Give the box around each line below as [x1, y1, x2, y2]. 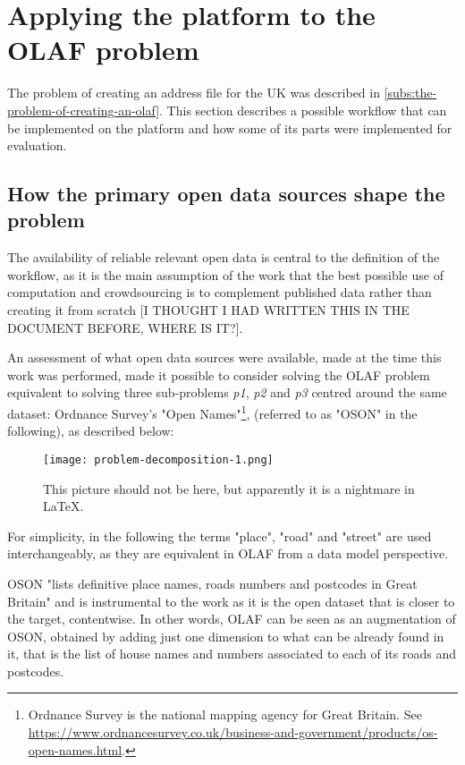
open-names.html [28, 740, 123, 759]
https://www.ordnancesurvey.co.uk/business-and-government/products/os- [28, 723, 438, 742]
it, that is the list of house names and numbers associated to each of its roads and [7, 644, 457, 663]
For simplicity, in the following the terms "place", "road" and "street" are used [7, 526, 432, 545]
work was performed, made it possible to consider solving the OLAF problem [7, 365, 430, 384]
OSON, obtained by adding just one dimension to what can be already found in [7, 626, 444, 645]
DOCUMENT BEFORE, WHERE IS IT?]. [7, 318, 243, 336]
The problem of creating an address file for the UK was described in [7, 83, 380, 102]
